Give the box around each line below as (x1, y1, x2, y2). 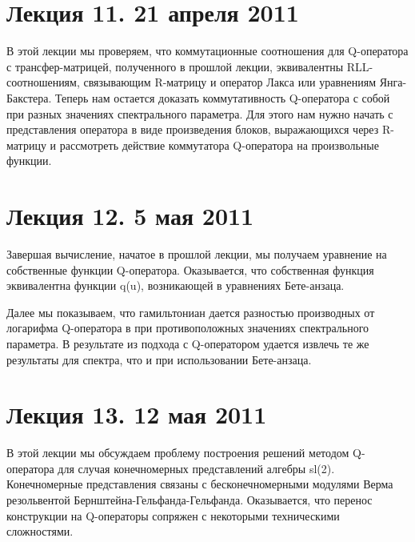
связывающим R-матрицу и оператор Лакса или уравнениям (83, 74, 377, 90)
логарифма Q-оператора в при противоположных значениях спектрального (6, 319, 369, 336)
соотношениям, (6, 74, 80, 90)
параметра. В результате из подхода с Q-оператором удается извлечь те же (6, 335, 369, 351)
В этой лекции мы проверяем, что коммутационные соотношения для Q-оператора (6, 42, 409, 59)
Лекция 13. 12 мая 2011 (6, 398, 267, 431)
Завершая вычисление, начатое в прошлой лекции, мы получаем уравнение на (6, 246, 387, 262)
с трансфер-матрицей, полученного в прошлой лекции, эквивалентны (6, 58, 344, 74)
